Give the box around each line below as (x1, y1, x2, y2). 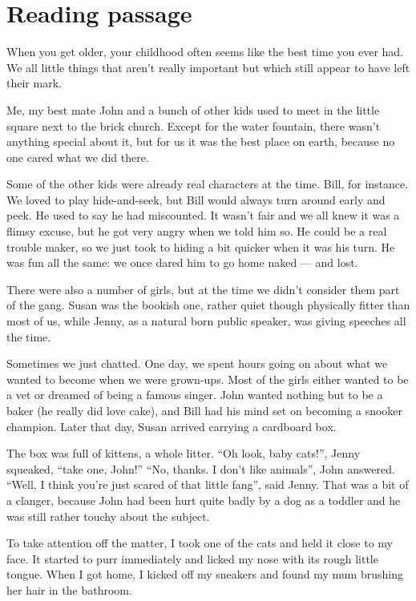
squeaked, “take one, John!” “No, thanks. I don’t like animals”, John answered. (6, 460, 395, 477)
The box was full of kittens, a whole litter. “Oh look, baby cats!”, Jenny (6, 445, 361, 462)
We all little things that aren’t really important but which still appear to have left (6, 58, 410, 75)
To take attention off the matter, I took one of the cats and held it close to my (6, 534, 393, 551)
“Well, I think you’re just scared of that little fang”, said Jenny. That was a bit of (6, 476, 409, 493)
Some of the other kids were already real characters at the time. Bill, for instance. (6, 175, 409, 192)
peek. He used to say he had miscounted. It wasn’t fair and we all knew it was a (6, 207, 400, 224)
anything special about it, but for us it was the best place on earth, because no (6, 133, 395, 150)
